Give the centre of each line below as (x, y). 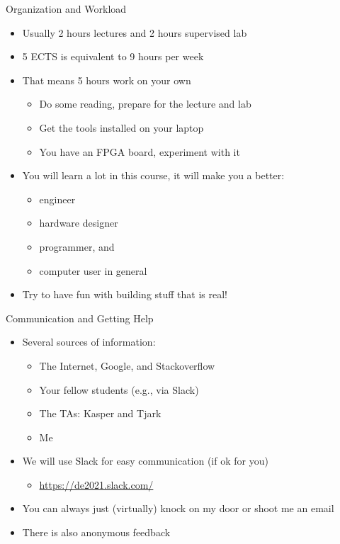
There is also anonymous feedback (96, 532)
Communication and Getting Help (80, 318)
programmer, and (77, 246)
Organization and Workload (66, 8)
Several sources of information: (89, 342)
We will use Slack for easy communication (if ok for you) (145, 461)
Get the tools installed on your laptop (121, 127)
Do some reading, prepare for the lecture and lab (145, 104)
